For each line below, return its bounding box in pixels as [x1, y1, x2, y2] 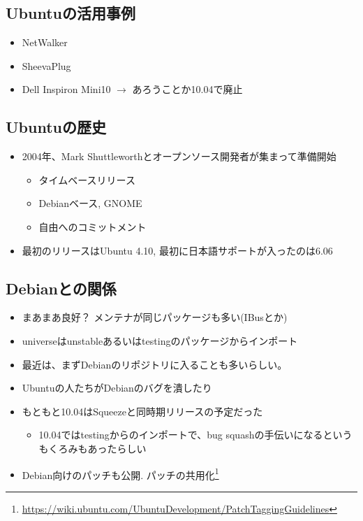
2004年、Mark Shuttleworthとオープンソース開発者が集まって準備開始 [22, 149, 336, 164]
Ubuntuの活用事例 [6, 2, 135, 24]
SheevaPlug [22, 58, 71, 73]
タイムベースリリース [38, 172, 135, 187]
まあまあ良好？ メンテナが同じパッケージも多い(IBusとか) [22, 310, 288, 324]
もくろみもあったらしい [38, 441, 147, 455]
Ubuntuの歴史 [6, 116, 106, 138]
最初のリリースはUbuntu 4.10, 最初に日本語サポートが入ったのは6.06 [22, 243, 333, 257]
